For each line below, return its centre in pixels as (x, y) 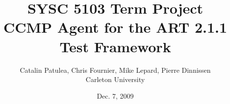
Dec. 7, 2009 (115, 95)
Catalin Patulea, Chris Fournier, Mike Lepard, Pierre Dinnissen (115, 70)
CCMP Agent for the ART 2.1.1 (115, 27)
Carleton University (115, 79)
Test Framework (115, 46)
